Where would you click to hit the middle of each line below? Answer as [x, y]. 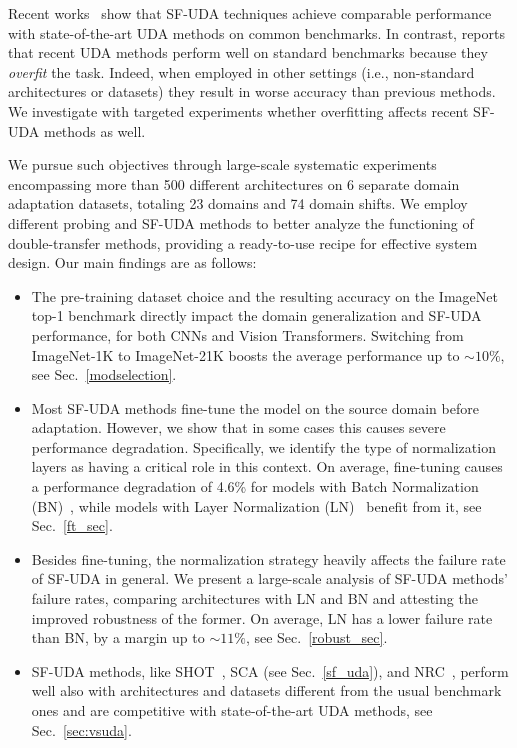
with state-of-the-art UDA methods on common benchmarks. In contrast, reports [256, 32]
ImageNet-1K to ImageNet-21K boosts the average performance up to [245, 354]
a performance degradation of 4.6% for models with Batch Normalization [255, 486]
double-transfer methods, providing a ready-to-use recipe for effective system [243, 242]
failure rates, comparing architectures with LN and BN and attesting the [254, 598]
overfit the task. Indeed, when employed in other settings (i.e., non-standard [241, 71]
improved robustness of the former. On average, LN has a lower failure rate [262, 617]
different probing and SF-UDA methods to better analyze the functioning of [241, 222]
